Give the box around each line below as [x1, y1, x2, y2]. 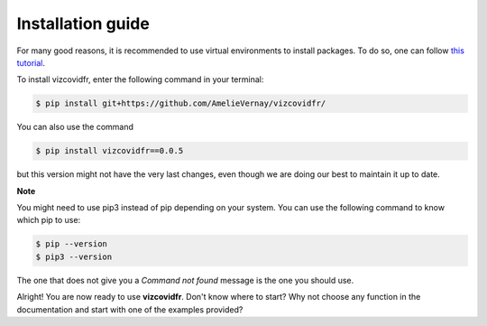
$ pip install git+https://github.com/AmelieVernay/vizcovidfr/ [35, 98, 326, 108]
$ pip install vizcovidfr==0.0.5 [35, 145, 184, 156]
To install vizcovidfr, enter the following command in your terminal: [16, 74, 264, 85]
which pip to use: [16, 215, 81, 226]
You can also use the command [16, 122, 134, 133]
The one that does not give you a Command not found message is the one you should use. [16, 275, 354, 285]
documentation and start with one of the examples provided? [16, 303, 243, 315]
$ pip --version [35, 239, 108, 249]
